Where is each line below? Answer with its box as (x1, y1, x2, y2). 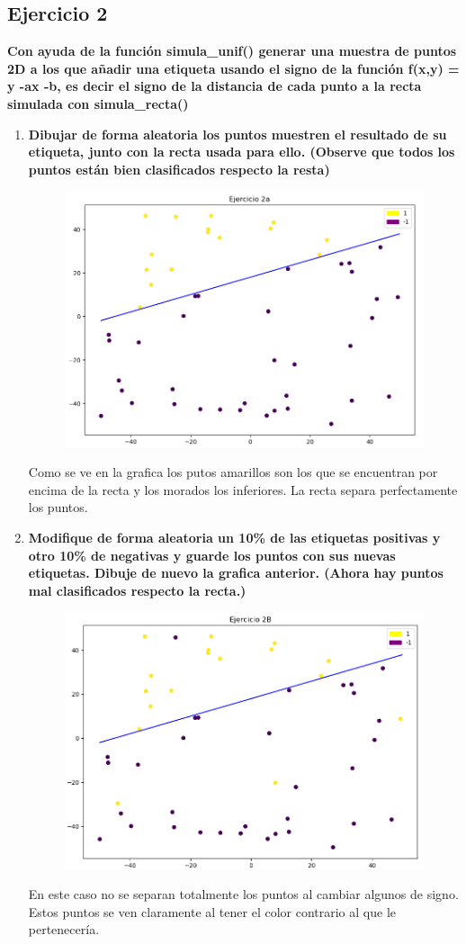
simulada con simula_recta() (7, 94, 189, 112)
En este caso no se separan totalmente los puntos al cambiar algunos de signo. (28, 885, 459, 904)
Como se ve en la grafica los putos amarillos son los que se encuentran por (28, 463, 438, 481)
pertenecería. (28, 920, 100, 939)
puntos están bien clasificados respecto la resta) (28, 159, 330, 178)
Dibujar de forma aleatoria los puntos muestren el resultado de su (28, 124, 447, 143)
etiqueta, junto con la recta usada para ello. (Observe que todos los (28, 142, 455, 161)
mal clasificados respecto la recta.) (28, 580, 246, 599)
